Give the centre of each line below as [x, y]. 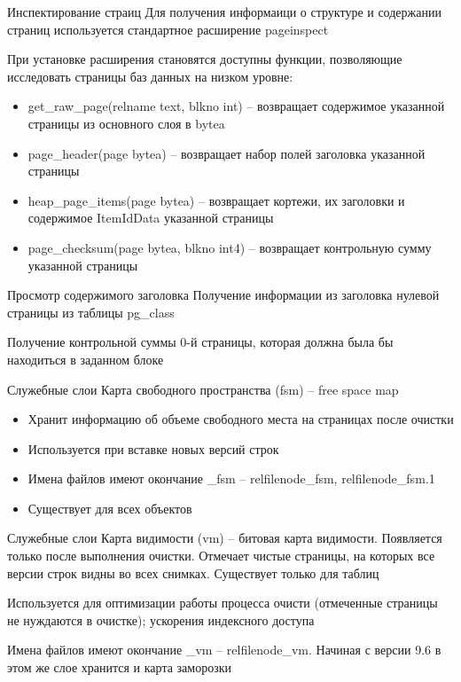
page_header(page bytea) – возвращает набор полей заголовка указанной [227, 153]
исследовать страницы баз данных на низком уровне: [150, 76]
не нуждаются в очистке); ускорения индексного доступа [161, 619]
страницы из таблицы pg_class [91, 312]
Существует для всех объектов [110, 508]
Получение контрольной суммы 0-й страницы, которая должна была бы [200, 342]
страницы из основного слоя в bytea [126, 123]
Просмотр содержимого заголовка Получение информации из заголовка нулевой [223, 295]
